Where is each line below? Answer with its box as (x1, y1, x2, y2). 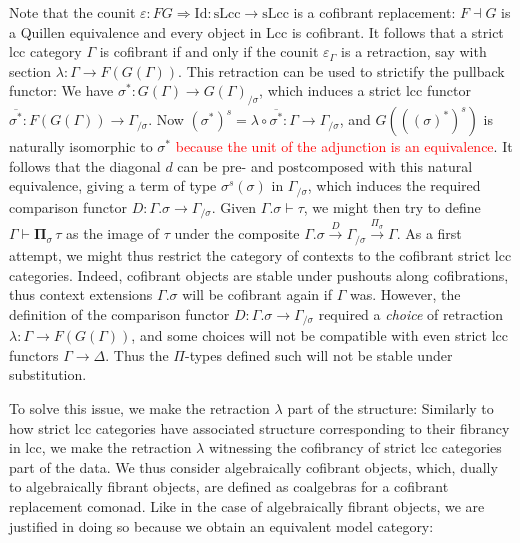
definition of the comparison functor (9, 303, 230, 324)
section (9, 60, 52, 81)
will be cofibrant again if (182, 284, 332, 305)
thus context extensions (9, 284, 153, 305)
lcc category (9, 41, 82, 62)
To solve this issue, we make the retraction (9, 397, 270, 418)
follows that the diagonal (9, 155, 161, 176)
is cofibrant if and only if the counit (99, 41, 319, 62)
